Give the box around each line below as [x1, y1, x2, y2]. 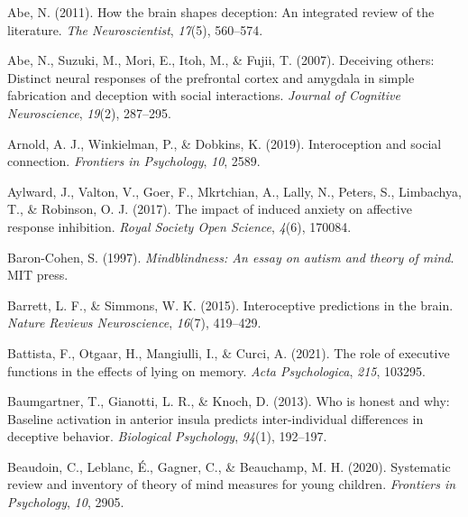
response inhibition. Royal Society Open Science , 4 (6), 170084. [7, 217, 352, 235]
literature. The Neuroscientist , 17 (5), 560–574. [7, 20, 263, 39]
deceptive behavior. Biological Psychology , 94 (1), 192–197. [7, 427, 327, 446]
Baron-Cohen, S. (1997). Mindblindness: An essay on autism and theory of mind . [7, 247, 454, 266]
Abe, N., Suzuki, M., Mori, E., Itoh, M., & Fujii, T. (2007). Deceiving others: [7, 51, 435, 69]
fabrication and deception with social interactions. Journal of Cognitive [7, 86, 400, 105]
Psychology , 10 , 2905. [7, 493, 124, 512]
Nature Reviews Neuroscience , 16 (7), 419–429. [7, 313, 262, 332]
